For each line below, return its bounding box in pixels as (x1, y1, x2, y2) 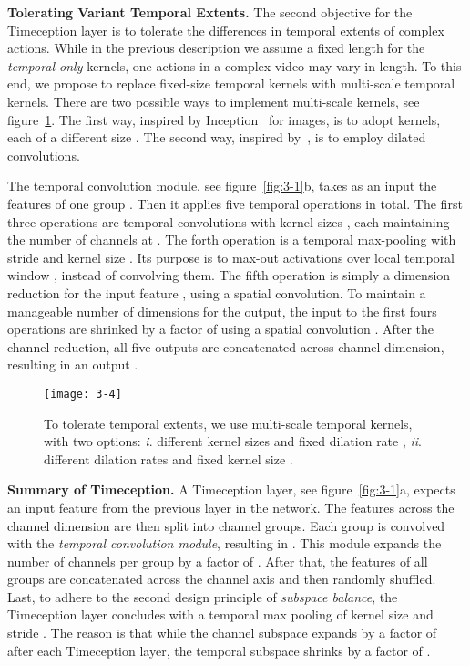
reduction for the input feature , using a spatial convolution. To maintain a (7, 283, 426, 302)
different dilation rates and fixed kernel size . (44, 449, 293, 468)
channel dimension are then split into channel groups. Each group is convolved (7, 515, 445, 535)
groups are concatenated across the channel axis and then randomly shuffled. (7, 569, 436, 588)
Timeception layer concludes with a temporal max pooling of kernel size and (7, 605, 434, 624)
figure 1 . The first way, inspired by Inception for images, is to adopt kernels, (7, 109, 441, 129)
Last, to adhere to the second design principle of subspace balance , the (7, 587, 398, 606)
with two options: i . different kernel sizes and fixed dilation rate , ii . (44, 432, 423, 451)
